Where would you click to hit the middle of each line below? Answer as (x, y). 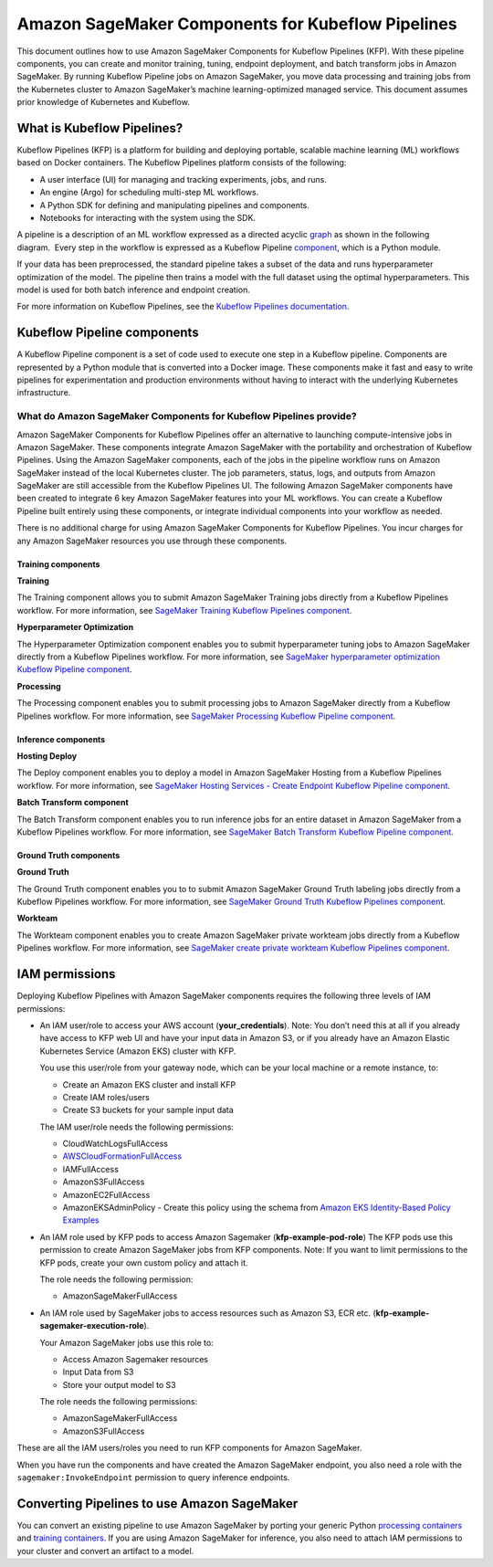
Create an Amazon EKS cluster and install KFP (149, 1084)
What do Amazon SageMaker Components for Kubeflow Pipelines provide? (187, 416)
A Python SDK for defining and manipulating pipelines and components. (175, 205)
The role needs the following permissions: (119, 1402)
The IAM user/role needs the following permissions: (137, 1127)
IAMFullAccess (90, 1169)
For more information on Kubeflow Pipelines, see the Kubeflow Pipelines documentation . (183, 307)
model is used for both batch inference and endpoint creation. (133, 289)
